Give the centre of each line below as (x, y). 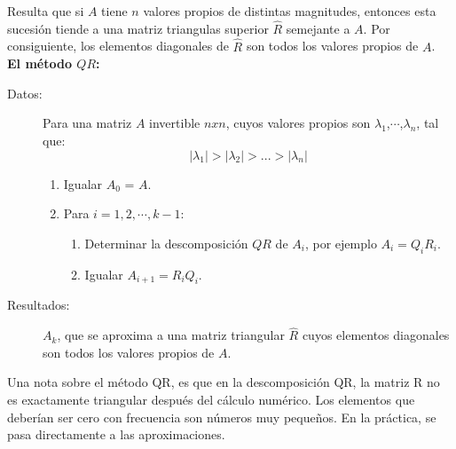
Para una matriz (87, 123)
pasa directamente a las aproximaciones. (116, 434)
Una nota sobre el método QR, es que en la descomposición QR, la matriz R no (224, 382)
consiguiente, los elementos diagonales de (118, 46)
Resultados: (39, 305)
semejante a (318, 28)
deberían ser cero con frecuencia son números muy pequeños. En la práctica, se (222, 417)
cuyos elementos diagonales (376, 335)
